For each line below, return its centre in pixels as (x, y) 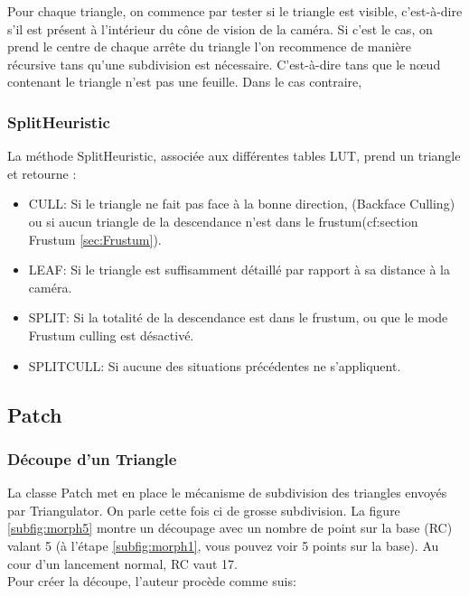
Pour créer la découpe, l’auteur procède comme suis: (152, 581)
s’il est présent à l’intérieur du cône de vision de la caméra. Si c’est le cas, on (220, 28)
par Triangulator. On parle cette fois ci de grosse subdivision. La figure (204, 510)
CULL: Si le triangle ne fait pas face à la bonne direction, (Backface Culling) (242, 204)
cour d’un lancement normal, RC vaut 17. (122, 563)
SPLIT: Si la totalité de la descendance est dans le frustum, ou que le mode (238, 317)
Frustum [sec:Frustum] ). (95, 239)
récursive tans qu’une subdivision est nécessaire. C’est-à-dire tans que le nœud (224, 64)
